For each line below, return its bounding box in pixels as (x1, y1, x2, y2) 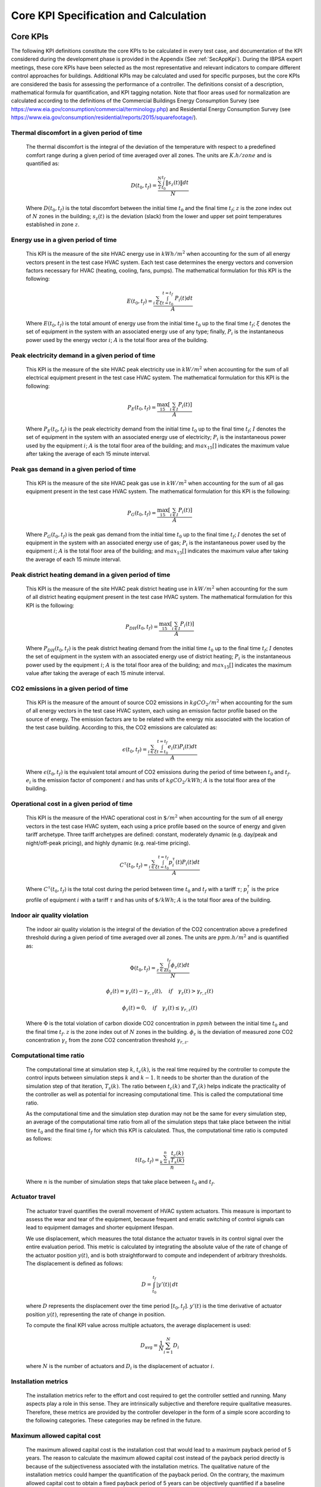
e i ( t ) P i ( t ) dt (167, 743, 197, 752)
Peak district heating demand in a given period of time (11, 570, 171, 579)
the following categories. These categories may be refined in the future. (26, 1417, 202, 1424)
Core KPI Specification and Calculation (11, 9, 207, 22)
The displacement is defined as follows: (26, 1260, 124, 1267)
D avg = (140, 1342, 158, 1350)
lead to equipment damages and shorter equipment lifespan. (26, 1224, 174, 1231)
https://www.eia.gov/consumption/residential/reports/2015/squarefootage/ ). (11, 114, 197, 121)
